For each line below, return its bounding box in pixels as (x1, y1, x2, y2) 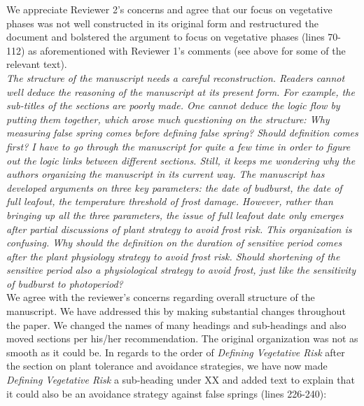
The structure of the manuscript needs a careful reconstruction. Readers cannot (6, 70, 345, 85)
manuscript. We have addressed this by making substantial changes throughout (6, 304, 346, 318)
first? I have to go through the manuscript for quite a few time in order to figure (6, 139, 351, 153)
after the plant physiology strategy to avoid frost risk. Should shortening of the (6, 248, 340, 263)
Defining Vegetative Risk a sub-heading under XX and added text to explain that (6, 372, 355, 387)
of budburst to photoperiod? (6, 276, 123, 290)
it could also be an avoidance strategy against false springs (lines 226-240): (6, 386, 327, 400)
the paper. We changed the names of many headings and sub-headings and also (6, 317, 346, 332)
